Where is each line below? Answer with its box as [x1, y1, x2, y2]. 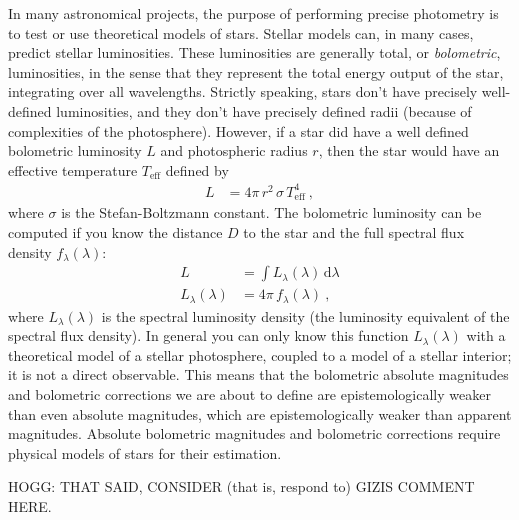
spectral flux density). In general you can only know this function [8, 325, 409, 346]
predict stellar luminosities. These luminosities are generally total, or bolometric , [8, 42, 501, 63]
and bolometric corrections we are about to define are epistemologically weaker [8, 384, 491, 404]
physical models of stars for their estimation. [8, 442, 282, 463]
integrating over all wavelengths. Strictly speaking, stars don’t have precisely [8, 81, 478, 102]
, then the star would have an [318, 140, 500, 161]
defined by [165, 159, 229, 180]
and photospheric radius [160, 140, 308, 161]
